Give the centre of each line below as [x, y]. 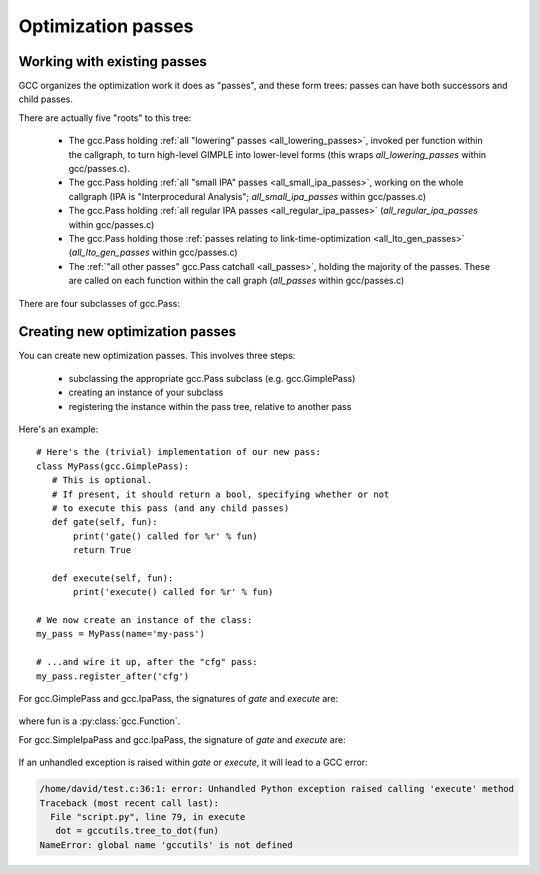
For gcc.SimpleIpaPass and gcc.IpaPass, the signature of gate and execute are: [182, 739]
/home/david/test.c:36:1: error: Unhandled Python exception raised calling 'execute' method [277, 789]
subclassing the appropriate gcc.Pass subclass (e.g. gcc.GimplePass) [212, 378]
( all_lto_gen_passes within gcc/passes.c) [153, 252]
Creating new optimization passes [127, 331]
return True [102, 550]
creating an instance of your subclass [146, 392]
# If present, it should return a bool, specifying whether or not [220, 494]
